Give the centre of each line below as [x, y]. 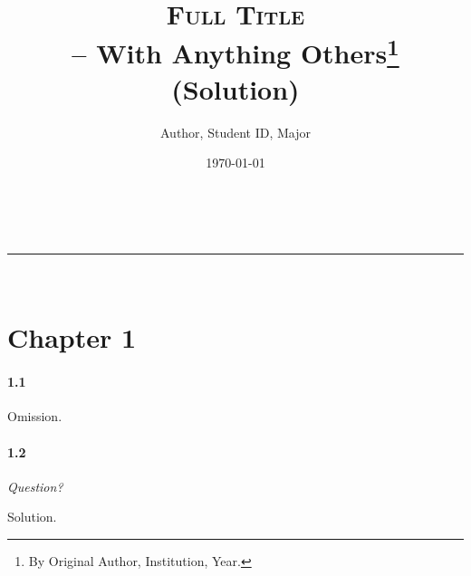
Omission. [35, 416]
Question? [35, 486]
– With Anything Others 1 [235, 51]
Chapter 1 [72, 337]
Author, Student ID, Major [235, 132]
